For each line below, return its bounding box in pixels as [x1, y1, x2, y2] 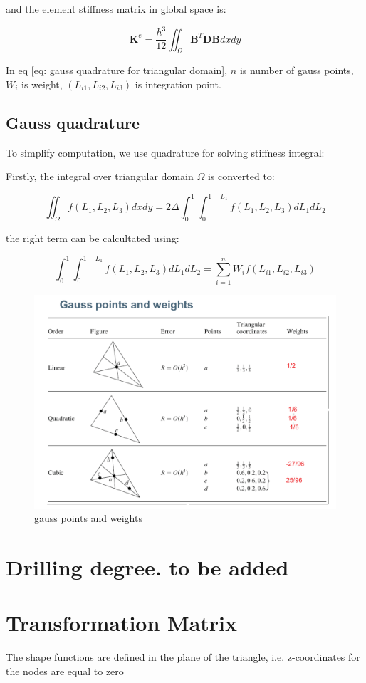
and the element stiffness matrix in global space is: [6, 1, 226, 16]
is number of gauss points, [239, 63, 354, 78]
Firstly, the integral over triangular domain [6, 169, 194, 184]
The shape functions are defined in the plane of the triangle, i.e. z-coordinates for [6, 650, 360, 664]
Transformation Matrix [6, 608, 238, 637]
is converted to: [207, 169, 275, 184]
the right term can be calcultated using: [6, 231, 179, 246]
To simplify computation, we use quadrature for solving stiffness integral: [6, 145, 325, 160]
